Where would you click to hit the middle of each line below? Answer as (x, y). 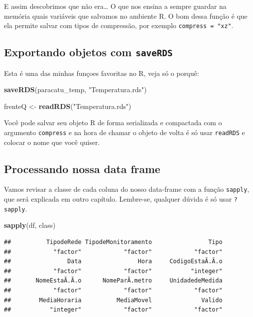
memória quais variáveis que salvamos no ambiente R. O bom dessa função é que (126, 16)
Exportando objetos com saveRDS (88, 52)
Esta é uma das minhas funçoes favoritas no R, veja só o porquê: (102, 73)
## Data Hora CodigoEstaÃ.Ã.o (113, 262)
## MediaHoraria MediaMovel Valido (113, 300)
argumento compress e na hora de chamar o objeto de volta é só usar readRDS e (125, 132)
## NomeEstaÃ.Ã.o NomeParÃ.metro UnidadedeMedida (113, 281)
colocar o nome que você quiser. (52, 142)
